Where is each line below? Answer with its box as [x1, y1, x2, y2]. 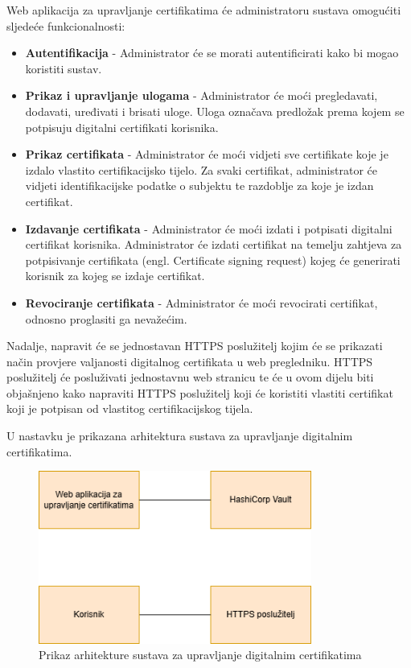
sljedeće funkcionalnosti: [6, 17, 125, 34]
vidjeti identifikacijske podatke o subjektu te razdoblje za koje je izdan [25, 177, 374, 194]
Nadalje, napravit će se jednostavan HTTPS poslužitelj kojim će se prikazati [6, 337, 383, 354]
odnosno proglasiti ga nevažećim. [25, 310, 187, 327]
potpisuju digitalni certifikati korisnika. [25, 118, 219, 135]
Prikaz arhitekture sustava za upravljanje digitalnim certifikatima [39, 646, 362, 663]
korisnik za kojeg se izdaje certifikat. [25, 267, 205, 284]
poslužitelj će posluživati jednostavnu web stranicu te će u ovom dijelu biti [6, 369, 374, 386]
